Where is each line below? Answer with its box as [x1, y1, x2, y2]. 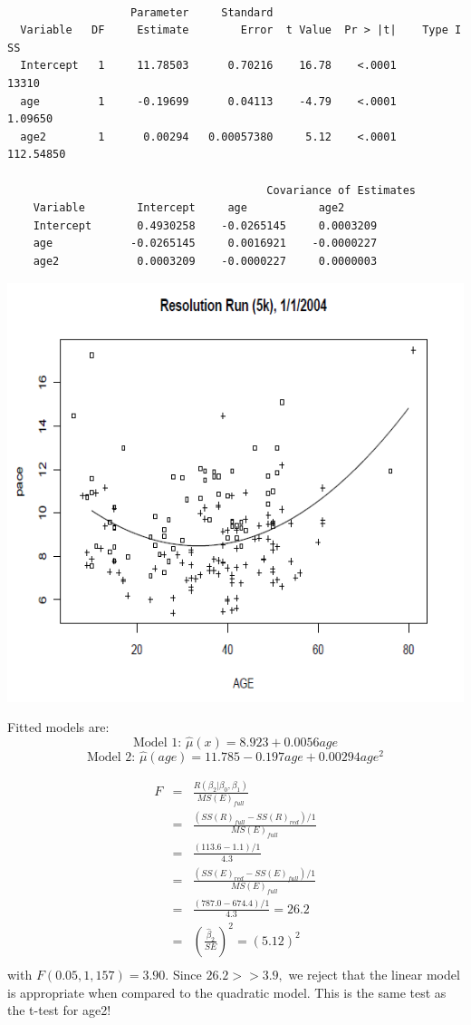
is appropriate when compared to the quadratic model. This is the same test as [7, 982, 447, 1001]
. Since [165, 964, 202, 983]
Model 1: [132, 737, 182, 750]
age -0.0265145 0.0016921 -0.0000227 [33, 237, 378, 250]
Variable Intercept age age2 [33, 201, 345, 215]
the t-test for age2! [7, 1001, 111, 1020]
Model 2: [86, 751, 136, 765]
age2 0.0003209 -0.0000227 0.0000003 [33, 254, 378, 268]
